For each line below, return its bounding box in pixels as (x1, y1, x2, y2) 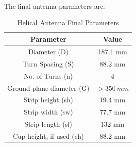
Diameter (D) (28, 47, 68, 57)
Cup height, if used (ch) (13, 131, 84, 141)
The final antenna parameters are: (4, 1, 105, 11)
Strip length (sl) (24, 119, 72, 129)
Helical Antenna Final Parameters (17, 17, 119, 27)
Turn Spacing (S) (22, 58, 74, 68)
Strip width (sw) (23, 107, 73, 117)
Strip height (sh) (23, 95, 73, 105)
